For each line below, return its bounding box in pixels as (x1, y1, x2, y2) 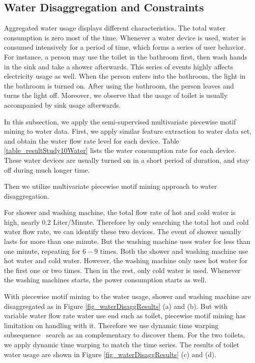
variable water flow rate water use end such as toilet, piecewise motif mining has (4, 310, 246, 321)
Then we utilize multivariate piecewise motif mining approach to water (4, 181, 217, 191)
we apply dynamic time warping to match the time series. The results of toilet (4, 339, 239, 350)
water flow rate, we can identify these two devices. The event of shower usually (4, 226, 241, 237)
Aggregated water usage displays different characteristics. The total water (4, 23, 226, 33)
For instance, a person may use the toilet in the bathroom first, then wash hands (4, 51, 248, 61)
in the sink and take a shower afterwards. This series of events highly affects (4, 61, 233, 71)
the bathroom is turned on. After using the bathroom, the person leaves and (4, 80, 234, 91)
